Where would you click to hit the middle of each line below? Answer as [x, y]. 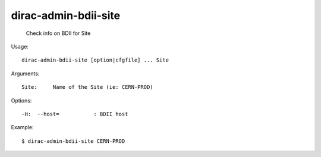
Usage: [20, 46]
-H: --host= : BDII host [75, 114]
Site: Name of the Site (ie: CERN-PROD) [88, 87]
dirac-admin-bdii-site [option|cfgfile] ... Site [95, 60]
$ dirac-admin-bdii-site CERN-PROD [73, 141]
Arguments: [25, 73]
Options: [21, 100]
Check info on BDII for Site [58, 33]
